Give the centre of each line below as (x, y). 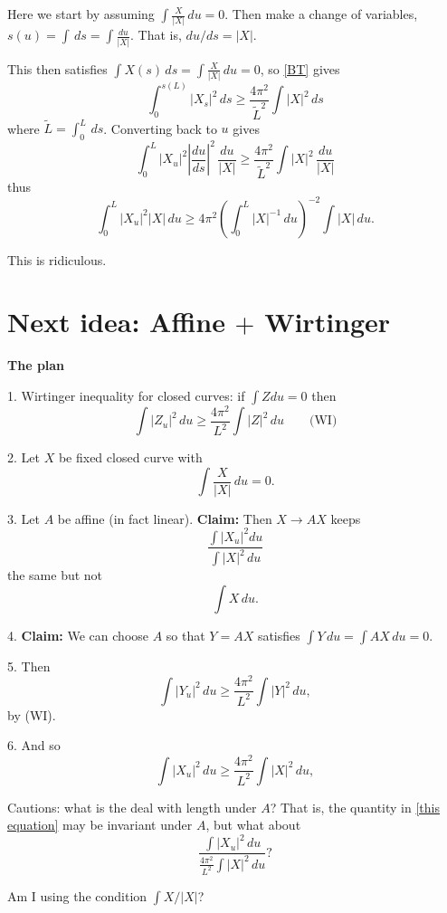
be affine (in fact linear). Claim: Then (165, 518)
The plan (36, 365)
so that (185, 635)
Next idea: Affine (116, 322)
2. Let (24, 457)
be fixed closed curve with (130, 457)
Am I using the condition (77, 895)
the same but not (55, 575)
